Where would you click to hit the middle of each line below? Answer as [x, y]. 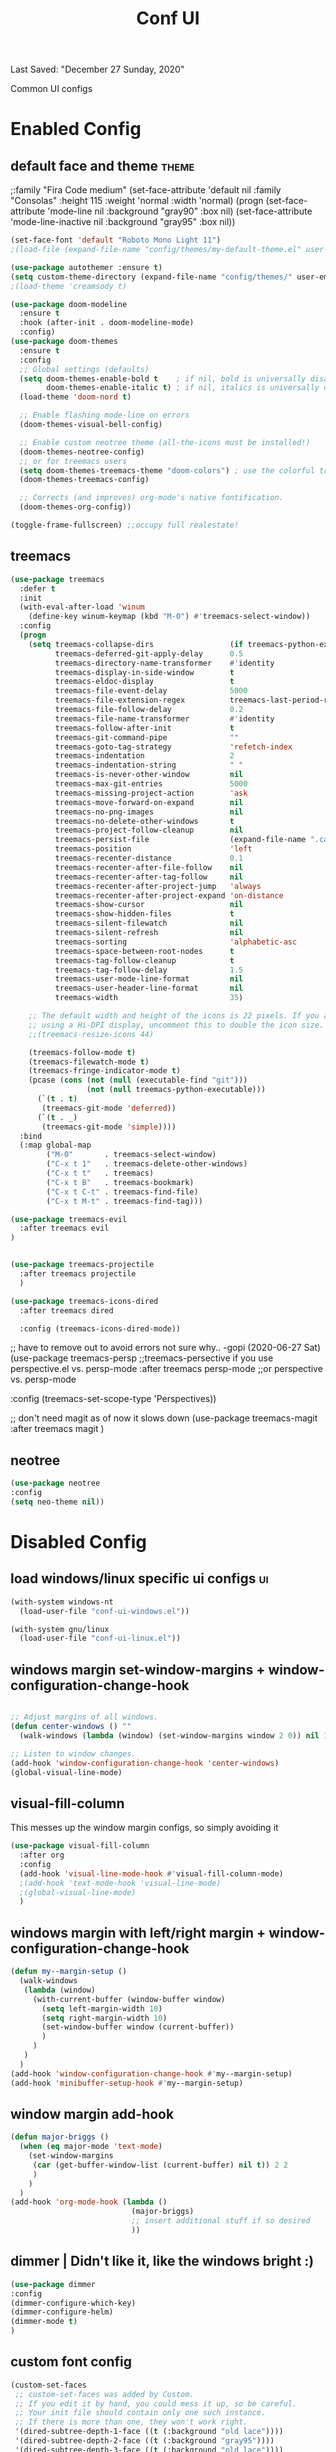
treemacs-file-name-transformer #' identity [164, 718]
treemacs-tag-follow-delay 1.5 [149, 970]
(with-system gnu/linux [60, 1629]
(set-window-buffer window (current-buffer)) [138, 2027]
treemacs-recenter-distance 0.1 [149, 858]
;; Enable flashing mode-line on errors [104, 415]
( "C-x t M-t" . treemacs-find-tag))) [124, 1201]
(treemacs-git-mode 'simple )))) [109, 1127]
